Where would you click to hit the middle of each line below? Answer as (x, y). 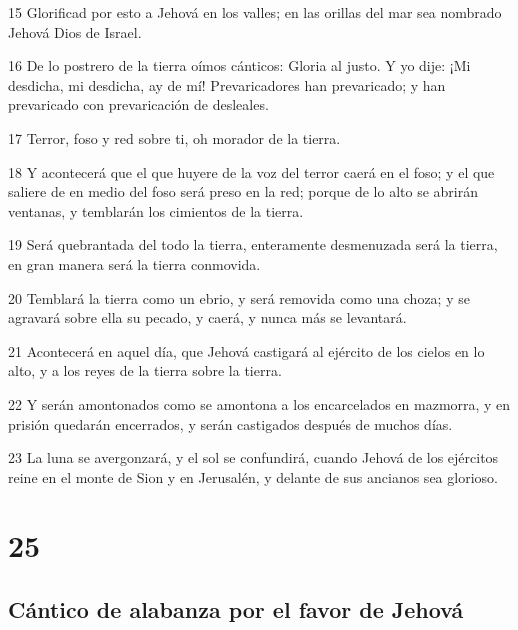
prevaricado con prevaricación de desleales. (138, 104)
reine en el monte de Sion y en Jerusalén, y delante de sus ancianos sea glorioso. (253, 476)
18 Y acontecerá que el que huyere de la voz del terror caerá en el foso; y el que (251, 171)
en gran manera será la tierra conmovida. (134, 263)
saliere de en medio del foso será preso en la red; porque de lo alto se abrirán (243, 191)
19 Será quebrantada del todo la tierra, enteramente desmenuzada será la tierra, (253, 244)
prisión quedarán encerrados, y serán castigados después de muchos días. (230, 423)
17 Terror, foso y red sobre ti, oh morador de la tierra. (174, 137)
